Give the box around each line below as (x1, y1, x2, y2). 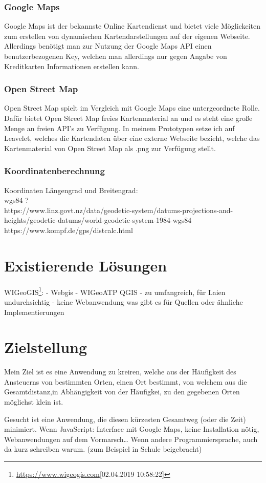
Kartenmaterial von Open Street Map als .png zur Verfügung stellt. (4, 142, 216, 153)
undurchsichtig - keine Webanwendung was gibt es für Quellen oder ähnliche (4, 296, 243, 307)
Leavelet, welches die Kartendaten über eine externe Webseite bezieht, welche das (4, 133, 260, 143)
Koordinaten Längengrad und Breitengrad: (4, 184, 138, 195)
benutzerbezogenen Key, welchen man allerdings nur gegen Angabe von (4, 51, 227, 61)
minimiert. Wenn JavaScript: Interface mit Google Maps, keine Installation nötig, (4, 424, 259, 434)
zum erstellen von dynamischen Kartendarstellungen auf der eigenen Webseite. (4, 30, 250, 41)
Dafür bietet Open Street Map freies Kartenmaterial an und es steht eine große (4, 113, 253, 123)
